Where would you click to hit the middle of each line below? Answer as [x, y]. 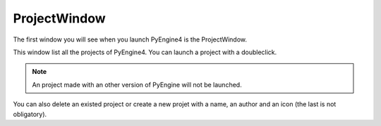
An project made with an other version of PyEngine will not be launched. [137, 84]
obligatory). [30, 114]
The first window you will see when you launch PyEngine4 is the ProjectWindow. [130, 39]
